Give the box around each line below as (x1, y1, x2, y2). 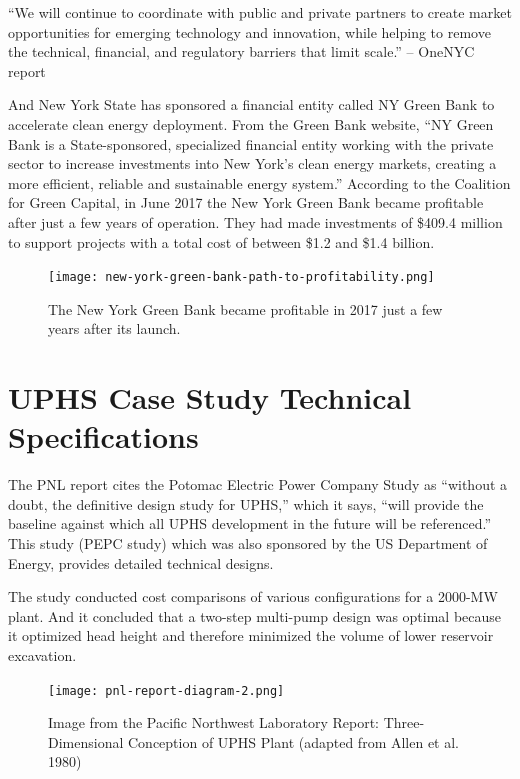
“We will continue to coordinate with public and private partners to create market (8, 2, 512, 22)
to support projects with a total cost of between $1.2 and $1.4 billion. (8, 231, 435, 252)
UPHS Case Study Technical (8, 377, 412, 418)
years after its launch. (48, 318, 181, 339)
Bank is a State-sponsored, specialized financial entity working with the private (8, 133, 494, 154)
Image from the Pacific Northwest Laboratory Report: (48, 712, 380, 733)
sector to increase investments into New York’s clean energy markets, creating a (8, 153, 497, 174)
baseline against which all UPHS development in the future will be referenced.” (8, 513, 492, 534)
